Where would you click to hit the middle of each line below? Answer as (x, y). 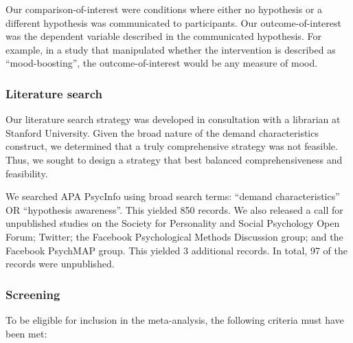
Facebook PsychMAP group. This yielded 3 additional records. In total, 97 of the (176, 250)
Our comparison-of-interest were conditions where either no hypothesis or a (164, 9)
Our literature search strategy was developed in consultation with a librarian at (173, 119)
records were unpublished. (60, 264)
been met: (26, 333)
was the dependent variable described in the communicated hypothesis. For (163, 36)
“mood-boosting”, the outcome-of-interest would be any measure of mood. (162, 63)
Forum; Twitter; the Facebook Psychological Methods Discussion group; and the (174, 236)
